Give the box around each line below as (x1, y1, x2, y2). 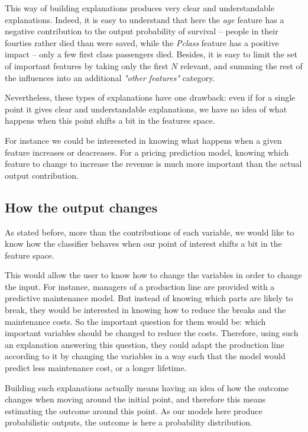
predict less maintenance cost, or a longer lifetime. (5, 362, 187, 374)
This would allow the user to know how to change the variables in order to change (5, 269, 302, 281)
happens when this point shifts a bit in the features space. (5, 114, 215, 127)
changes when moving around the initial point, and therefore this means (5, 393, 266, 405)
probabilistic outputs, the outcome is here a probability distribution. (5, 416, 252, 428)
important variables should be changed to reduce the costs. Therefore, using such (5, 327, 299, 339)
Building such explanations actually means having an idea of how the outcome (5, 381, 289, 394)
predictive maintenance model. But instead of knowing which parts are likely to (5, 292, 293, 304)
